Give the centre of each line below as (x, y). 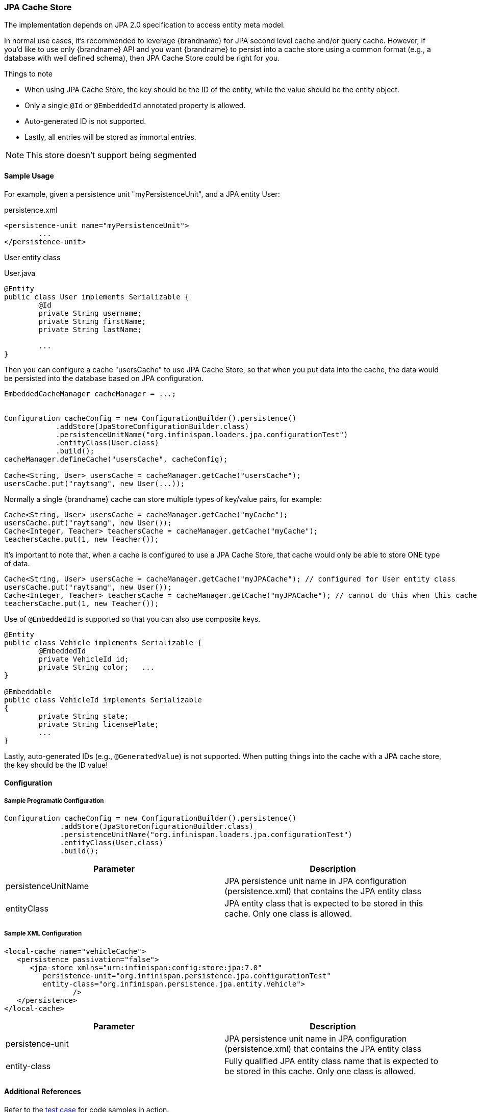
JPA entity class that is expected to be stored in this (324, 903)
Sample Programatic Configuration (54, 801)
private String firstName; (92, 321)
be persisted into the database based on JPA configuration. (104, 378)
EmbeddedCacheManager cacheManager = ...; (90, 394)
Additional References (43, 1092)
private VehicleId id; (84, 659)
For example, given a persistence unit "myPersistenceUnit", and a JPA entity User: (142, 194)
